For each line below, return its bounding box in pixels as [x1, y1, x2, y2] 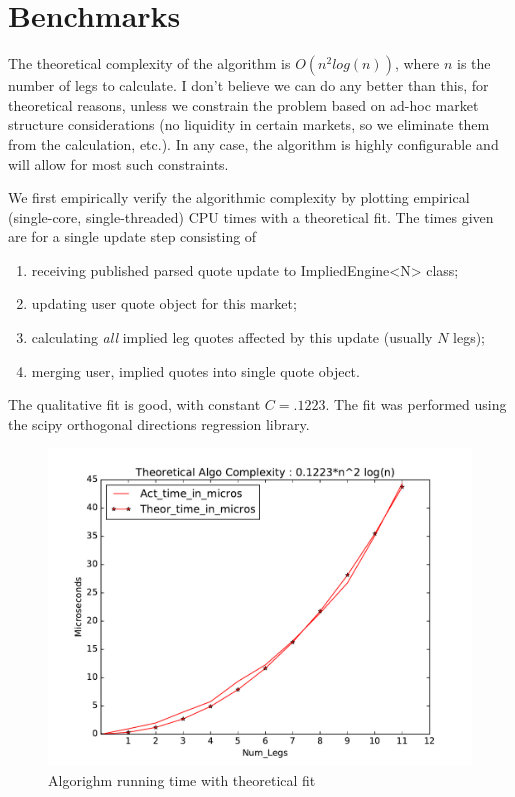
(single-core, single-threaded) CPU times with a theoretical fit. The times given [8, 206, 494, 227]
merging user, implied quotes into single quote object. [31, 360, 360, 381]
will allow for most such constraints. [8, 153, 229, 174]
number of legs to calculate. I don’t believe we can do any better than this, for [8, 75, 489, 96]
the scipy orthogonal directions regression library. [8, 413, 310, 434]
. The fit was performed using [325, 394, 507, 415]
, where [394, 53, 440, 74]
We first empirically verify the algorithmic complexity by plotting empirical [8, 187, 470, 208]
